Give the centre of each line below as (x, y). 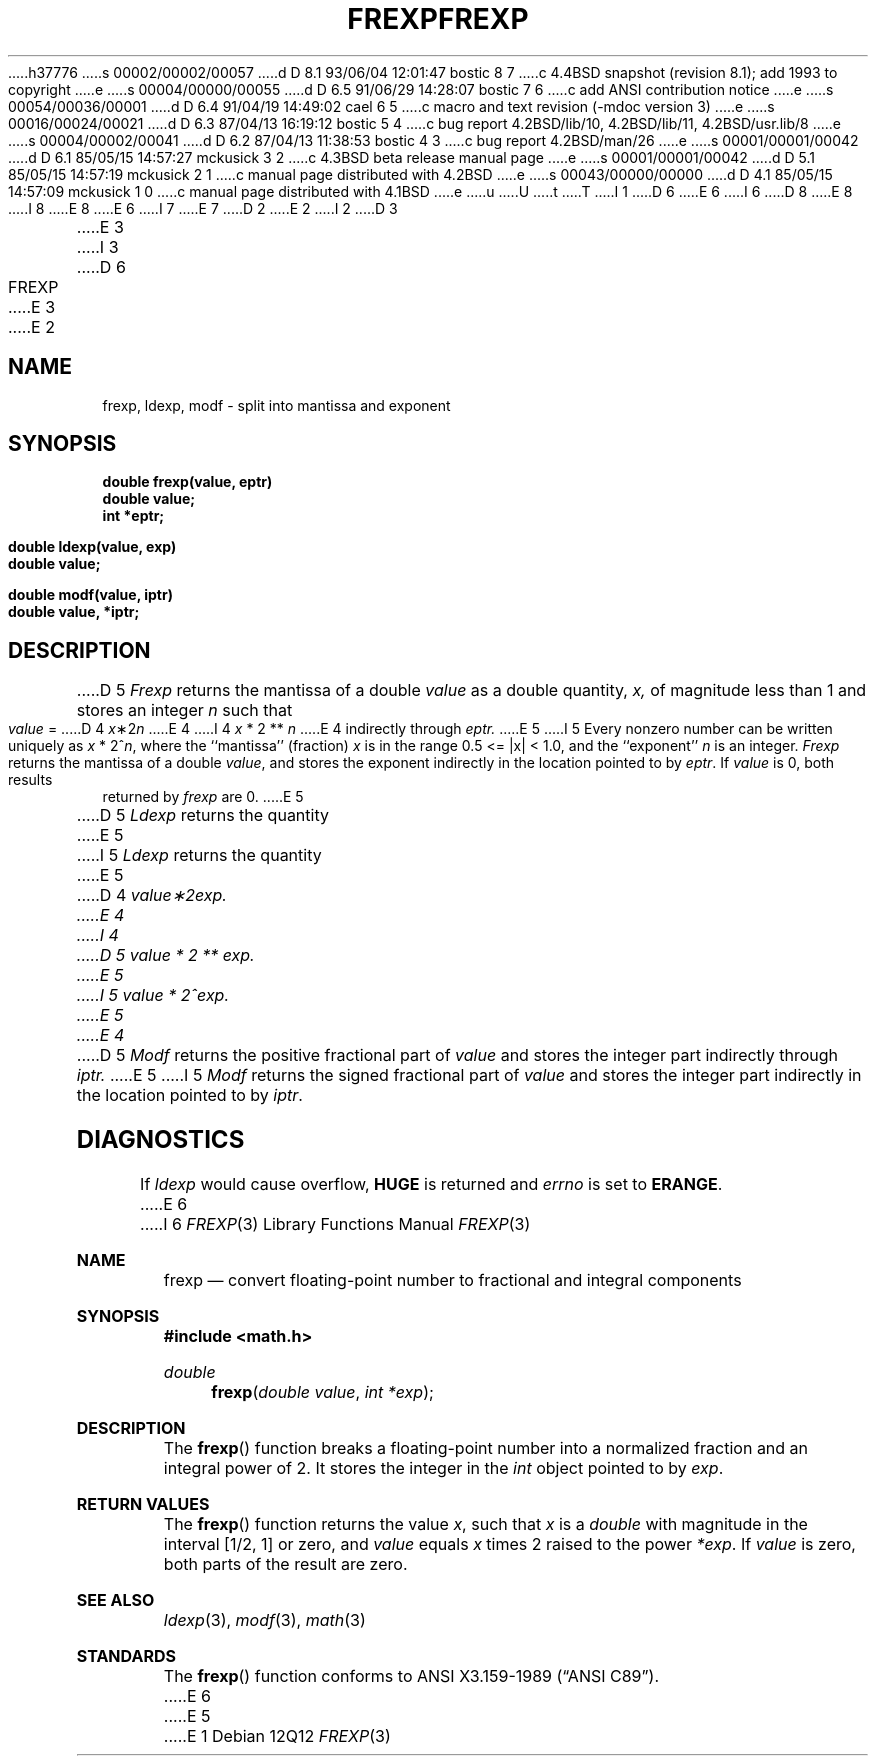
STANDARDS (126, 1656)
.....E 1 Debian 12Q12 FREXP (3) (277, 1736)
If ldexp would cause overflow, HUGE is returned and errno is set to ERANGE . (431, 1184)
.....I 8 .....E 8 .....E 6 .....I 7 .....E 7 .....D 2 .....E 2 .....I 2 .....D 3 (203, 208)
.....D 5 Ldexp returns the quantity (202, 815)
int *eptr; (133, 516)
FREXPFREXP (438, 19)
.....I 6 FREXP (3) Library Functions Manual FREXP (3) (335, 1224)
